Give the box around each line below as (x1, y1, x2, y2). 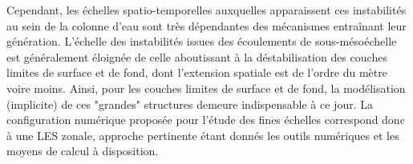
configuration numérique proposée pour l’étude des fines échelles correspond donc (6, 111, 405, 128)
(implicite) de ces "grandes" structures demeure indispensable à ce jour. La (6, 95, 373, 112)
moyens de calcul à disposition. (6, 142, 159, 159)
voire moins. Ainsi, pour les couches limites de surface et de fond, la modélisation (6, 79, 406, 96)
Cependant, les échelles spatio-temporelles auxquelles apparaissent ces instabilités (6, 2, 407, 18)
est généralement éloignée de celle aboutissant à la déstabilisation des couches (6, 48, 387, 65)
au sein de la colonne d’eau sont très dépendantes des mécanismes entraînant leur (6, 17, 407, 34)
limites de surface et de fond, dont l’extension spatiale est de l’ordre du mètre (6, 64, 387, 81)
